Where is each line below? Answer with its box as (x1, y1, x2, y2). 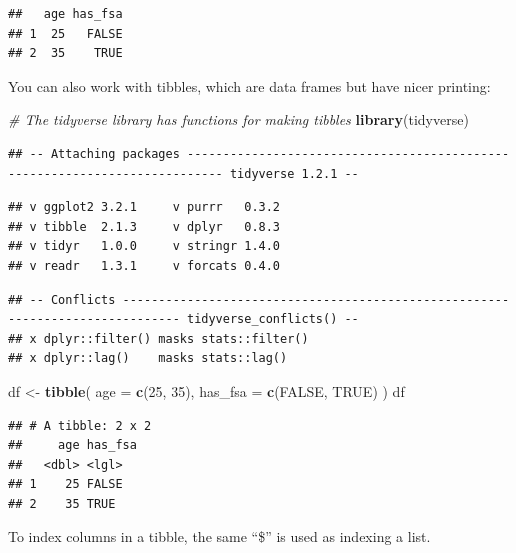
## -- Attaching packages (8, 146, 180, 161)
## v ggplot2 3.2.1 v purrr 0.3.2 (8, 200, 281, 215)
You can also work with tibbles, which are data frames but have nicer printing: (8, 75, 491, 96)
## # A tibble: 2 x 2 (8, 418, 152, 433)
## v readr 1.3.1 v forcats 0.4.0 (8, 258, 281, 273)
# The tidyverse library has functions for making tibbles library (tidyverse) (8, 109, 469, 130)
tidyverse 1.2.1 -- (229, 166, 359, 181)
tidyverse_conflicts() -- (186, 312, 359, 327)
